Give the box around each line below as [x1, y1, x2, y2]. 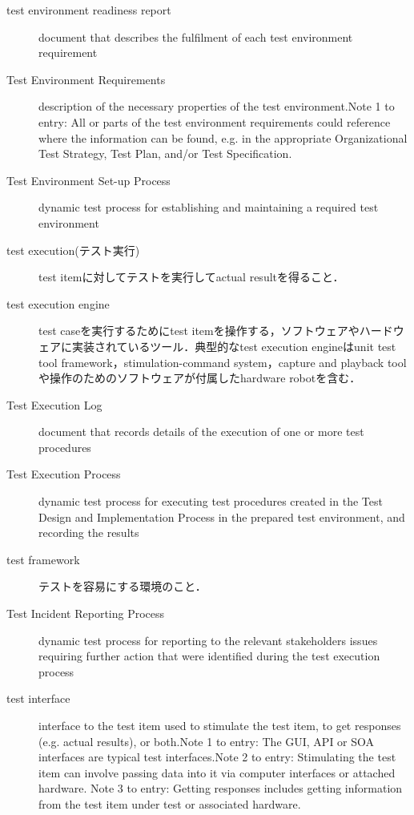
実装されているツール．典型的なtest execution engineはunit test [71, 337, 396, 354]
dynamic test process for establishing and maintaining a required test [38, 199, 379, 216]
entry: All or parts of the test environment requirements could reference [38, 113, 391, 130]
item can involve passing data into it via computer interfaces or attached [38, 764, 396, 781]
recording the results [38, 524, 139, 541]
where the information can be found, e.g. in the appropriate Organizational [38, 129, 408, 146]
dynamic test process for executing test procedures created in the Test [38, 493, 383, 510]
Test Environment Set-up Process [6, 171, 171, 188]
